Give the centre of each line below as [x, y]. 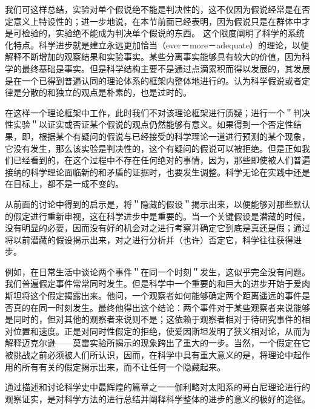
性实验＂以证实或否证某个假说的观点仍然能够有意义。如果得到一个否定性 [149, 124]
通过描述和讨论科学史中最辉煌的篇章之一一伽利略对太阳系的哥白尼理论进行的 [157, 387]
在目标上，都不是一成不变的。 [64, 184]
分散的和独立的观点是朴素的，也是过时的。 [106, 92]
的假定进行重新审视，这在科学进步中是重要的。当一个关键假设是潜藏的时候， [157, 216]
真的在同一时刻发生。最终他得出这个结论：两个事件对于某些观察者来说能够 [161, 307]
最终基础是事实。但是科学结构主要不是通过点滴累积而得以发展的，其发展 [166, 68]
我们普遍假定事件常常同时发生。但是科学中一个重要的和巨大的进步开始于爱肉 [157, 283]
